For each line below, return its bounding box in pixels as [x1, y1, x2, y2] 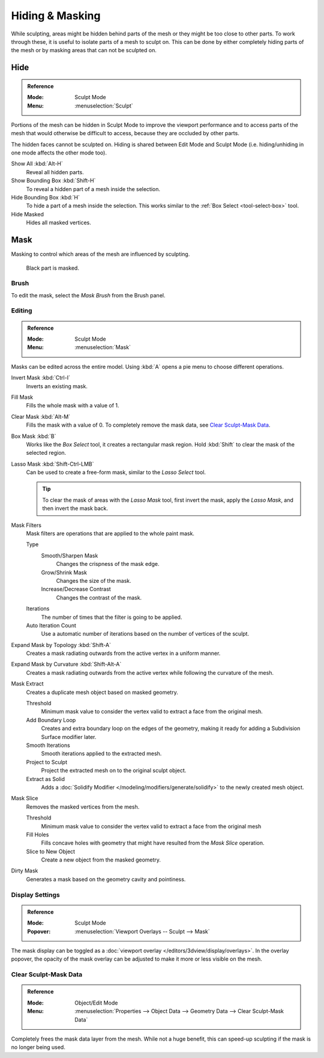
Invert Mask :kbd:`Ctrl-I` [11, 374, 70, 382]
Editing [11, 306, 32, 315]
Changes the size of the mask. [56, 577, 131, 584]
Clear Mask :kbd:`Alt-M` [11, 413, 71, 420]
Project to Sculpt [26, 758, 68, 765]
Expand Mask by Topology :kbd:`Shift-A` [11, 641, 111, 648]
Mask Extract [11, 680, 44, 687]
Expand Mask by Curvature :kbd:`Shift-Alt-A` [11, 661, 122, 668]
